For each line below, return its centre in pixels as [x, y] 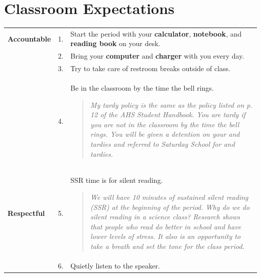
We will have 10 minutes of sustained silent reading [169, 197]
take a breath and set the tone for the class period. [167, 246]
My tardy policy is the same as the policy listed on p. [171, 104]
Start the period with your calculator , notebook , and [156, 33]
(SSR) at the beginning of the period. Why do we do [170, 207]
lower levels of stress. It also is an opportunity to [166, 236]
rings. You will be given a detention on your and [165, 134]
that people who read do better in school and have [166, 226]
